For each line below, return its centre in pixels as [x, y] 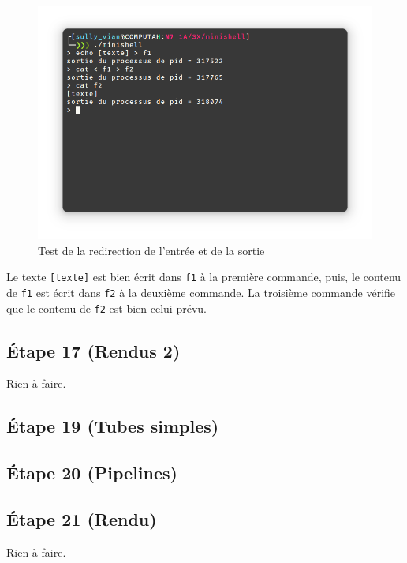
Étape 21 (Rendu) [82, 518]
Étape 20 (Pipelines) [92, 473]
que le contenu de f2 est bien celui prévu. [106, 308]
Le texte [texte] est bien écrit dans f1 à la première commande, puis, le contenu [204, 277]
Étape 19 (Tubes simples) [113, 426]
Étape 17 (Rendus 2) [93, 350]
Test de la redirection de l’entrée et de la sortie [151, 250]
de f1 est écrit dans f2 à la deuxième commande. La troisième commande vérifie [201, 292]
